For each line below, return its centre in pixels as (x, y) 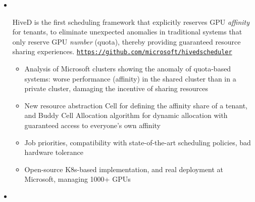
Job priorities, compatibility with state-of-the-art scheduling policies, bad (138, 142)
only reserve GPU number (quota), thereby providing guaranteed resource (126, 41)
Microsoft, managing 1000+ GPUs (78, 179)
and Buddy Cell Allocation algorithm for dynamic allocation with (126, 115)
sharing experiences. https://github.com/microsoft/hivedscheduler (122, 51)
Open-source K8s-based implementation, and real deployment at (124, 169)
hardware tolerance (54, 152)
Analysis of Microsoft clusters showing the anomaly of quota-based (128, 69)
